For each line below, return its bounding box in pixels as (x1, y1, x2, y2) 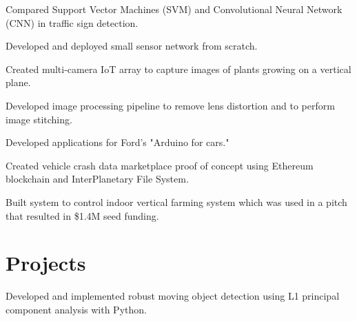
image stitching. (6, 112, 72, 126)
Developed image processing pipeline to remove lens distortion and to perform (6, 98, 335, 112)
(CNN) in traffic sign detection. (6, 15, 139, 30)
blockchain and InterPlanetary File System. (6, 172, 189, 186)
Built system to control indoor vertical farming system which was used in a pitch (6, 194, 347, 209)
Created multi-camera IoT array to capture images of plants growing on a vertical (6, 61, 351, 76)
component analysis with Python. (6, 302, 147, 316)
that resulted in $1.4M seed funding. (6, 208, 159, 222)
